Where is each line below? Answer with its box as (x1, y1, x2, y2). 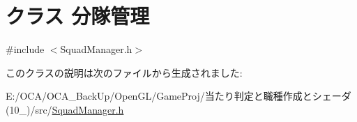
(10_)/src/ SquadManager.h (6, 102, 124, 116)
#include (6, 42, 45, 56)
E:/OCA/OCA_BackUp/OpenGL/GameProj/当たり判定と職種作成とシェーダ (6, 89, 351, 103)
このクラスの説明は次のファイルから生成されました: (6, 65, 243, 79)
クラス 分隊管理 (6, 1, 150, 30)
